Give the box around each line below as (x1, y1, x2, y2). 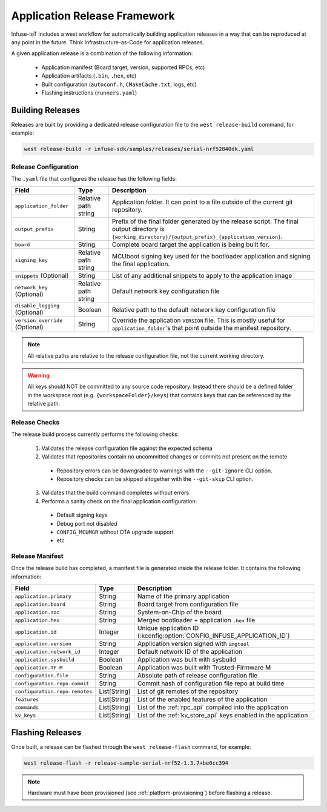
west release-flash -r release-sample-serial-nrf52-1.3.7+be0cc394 (24, 759, 229, 767)
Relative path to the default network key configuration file (111, 305, 276, 314)
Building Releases (11, 105, 81, 115)
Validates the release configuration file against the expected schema (41, 445, 213, 452)
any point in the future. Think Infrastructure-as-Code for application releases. (11, 38, 205, 45)
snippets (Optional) (15, 272, 69, 280)
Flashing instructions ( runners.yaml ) (41, 89, 137, 96)
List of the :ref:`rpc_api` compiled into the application (137, 703, 288, 712)
